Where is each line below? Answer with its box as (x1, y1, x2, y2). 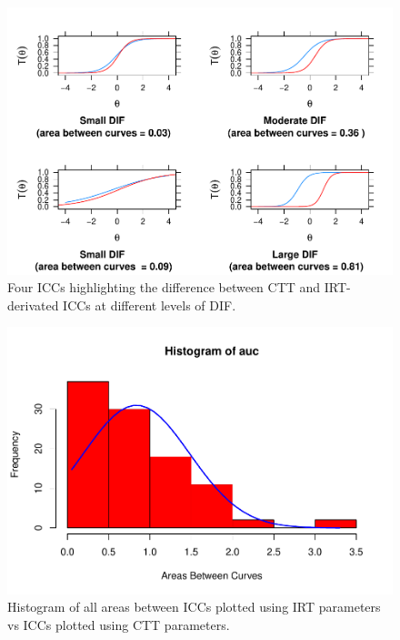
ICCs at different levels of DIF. (63, 295, 236, 314)
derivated (7, 295, 59, 314)
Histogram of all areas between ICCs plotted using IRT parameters (7, 597, 381, 616)
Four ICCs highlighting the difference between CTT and (7, 278, 321, 297)
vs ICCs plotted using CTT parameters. (7, 615, 230, 635)
